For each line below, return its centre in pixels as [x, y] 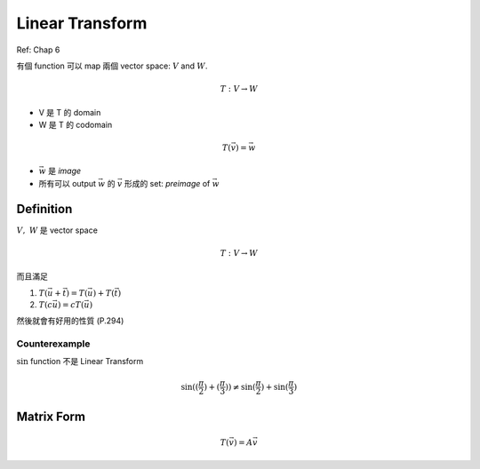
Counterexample [53, 344]
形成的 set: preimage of [167, 183]
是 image [64, 171]
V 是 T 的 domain [70, 112]
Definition [44, 209]
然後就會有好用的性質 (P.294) [70, 321]
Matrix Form [51, 416]
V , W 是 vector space [57, 230]
